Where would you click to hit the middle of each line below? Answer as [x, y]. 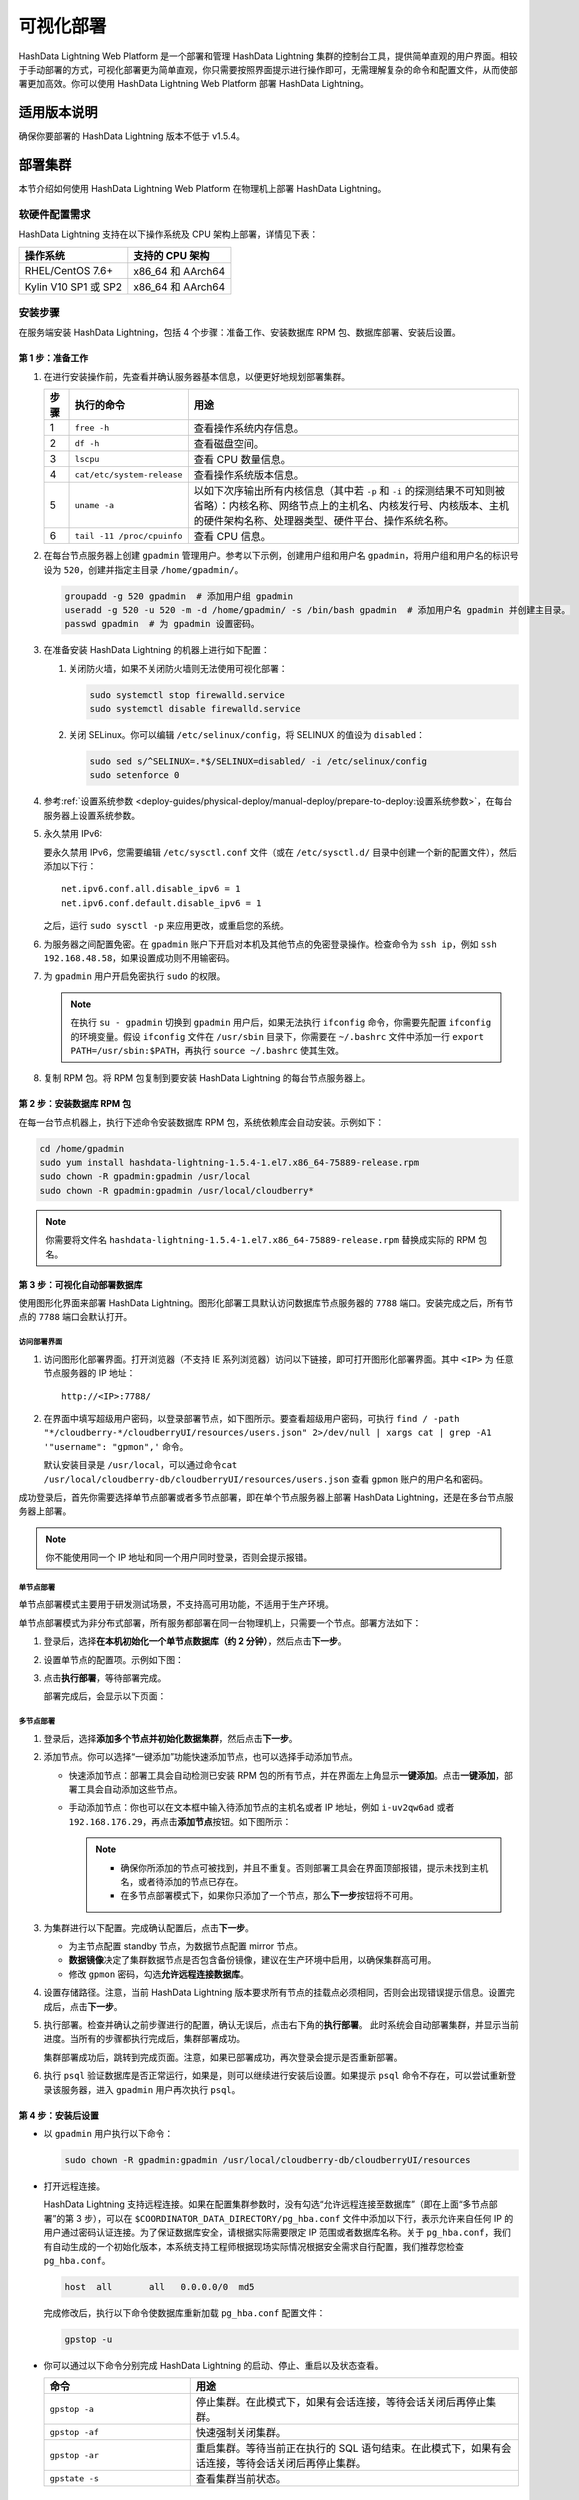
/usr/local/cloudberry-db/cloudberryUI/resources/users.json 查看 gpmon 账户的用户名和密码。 [266, 1479]
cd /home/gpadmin [82, 1148]
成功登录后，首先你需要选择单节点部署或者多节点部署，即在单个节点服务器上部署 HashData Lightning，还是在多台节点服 [266, 1497]
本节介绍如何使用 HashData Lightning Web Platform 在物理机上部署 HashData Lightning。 [202, 189]
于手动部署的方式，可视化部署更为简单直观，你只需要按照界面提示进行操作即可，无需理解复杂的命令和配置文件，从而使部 [268, 69]
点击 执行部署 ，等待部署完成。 [105, 1678]
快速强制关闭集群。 [241, 2433]
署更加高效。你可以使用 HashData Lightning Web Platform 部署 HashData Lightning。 [194, 84]
